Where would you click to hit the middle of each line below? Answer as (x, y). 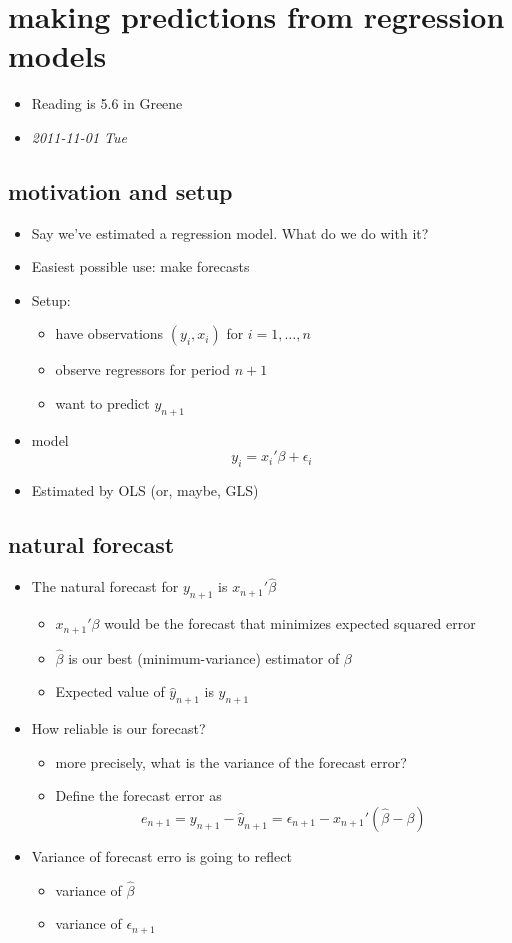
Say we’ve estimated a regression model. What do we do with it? (230, 232)
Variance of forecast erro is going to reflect (161, 855)
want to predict (102, 403)
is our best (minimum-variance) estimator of (204, 657)
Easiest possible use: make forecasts (140, 266)
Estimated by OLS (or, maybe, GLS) (145, 490)
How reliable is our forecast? (118, 728)
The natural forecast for (105, 586)
